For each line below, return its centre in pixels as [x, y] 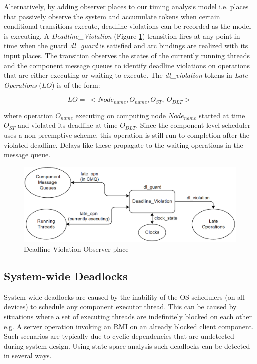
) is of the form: [76, 84]
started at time [222, 115]
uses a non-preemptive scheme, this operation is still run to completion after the [127, 134]
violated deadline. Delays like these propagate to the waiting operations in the [124, 144]
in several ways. [28, 356]
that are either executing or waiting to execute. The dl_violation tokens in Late [126, 75]
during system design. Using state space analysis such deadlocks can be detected [127, 346]
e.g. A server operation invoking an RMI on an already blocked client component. [129, 326]
